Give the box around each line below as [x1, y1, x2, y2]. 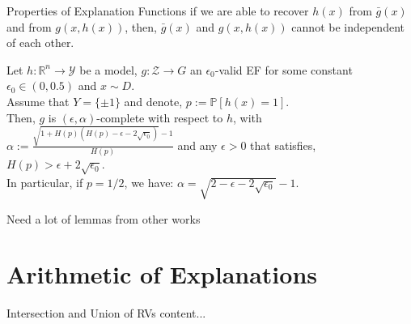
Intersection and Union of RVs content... [6, 305, 206, 322]
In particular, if [6, 173, 83, 190]
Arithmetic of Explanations [6, 258, 317, 291]
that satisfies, [250, 136, 316, 153]
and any [177, 136, 218, 153]
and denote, [124, 92, 183, 109]
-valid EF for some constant [214, 61, 353, 78]
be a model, [79, 61, 138, 78]
